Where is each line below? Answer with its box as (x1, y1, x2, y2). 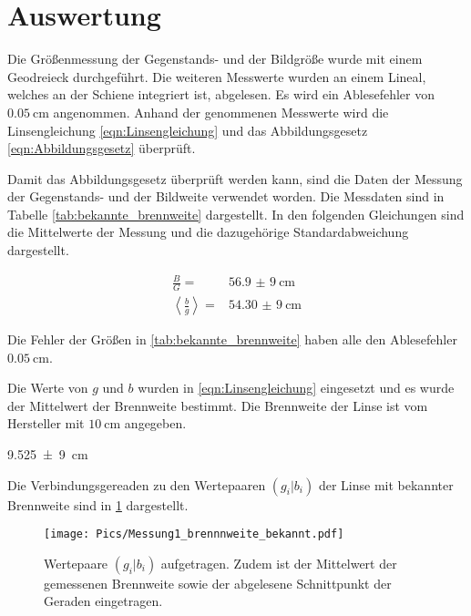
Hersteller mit (7, 414, 85, 433)
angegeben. (124, 414, 187, 433)
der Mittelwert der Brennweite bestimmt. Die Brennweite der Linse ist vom (7, 395, 428, 415)
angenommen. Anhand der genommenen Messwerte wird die (53, 102, 389, 121)
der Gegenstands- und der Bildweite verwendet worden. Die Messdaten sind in (7, 187, 445, 206)
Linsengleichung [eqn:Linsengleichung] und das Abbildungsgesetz (7, 120, 368, 139)
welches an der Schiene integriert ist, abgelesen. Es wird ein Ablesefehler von (7, 85, 435, 104)
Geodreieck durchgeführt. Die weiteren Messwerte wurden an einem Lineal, (7, 67, 426, 86)
